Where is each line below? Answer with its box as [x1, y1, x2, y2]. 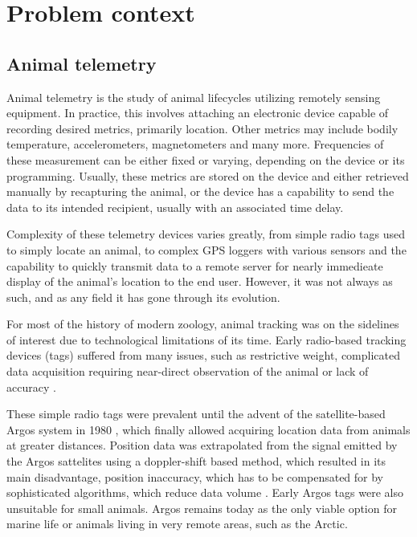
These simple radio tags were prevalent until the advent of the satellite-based [6, 405, 386, 422]
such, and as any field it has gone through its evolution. [6, 288, 280, 305]
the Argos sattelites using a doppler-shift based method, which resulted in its [6, 453, 386, 470]
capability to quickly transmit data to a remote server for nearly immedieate [6, 257, 383, 274]
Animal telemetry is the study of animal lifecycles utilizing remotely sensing [6, 88, 381, 105]
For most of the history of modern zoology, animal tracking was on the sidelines [6, 315, 399, 332]
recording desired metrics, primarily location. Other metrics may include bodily [6, 120, 399, 136]
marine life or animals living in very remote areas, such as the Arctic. [6, 515, 348, 532]
